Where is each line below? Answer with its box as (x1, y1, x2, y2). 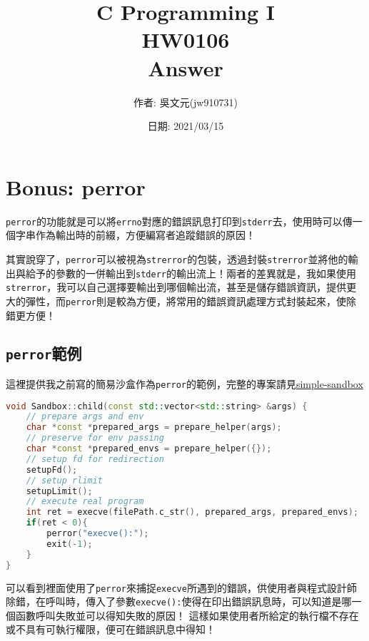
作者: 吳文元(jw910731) (133, 94, 238, 109)
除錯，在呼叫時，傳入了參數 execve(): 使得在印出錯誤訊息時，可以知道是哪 (6, 594, 352, 609)
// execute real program (26, 496, 144, 507)
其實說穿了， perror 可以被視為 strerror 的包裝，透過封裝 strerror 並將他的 (6, 251, 348, 266)
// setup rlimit (26, 475, 103, 486)
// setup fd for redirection (26, 453, 164, 464)
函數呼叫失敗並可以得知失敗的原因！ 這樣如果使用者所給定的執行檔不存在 (15, 607, 359, 622)
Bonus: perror (6, 172, 146, 201)
